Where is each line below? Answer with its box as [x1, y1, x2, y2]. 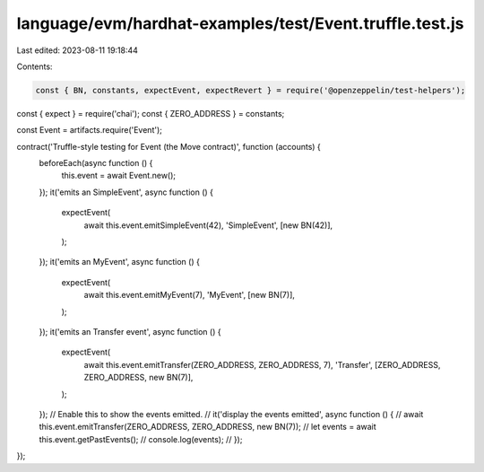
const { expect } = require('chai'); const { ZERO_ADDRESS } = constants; [16, 108, 285, 118]
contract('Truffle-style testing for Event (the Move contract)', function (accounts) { [16, 141, 322, 152]
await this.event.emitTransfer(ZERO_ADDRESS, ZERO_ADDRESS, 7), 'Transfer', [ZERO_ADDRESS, [83, 359, 441, 370]
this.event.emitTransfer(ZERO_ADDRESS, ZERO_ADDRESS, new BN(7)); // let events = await [39, 422, 376, 433]
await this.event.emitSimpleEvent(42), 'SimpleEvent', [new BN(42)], [83, 220, 333, 231]
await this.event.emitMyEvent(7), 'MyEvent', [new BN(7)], [83, 290, 296, 301]
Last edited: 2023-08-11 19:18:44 [16, 45, 139, 56]
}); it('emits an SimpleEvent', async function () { [39, 187, 214, 197]
